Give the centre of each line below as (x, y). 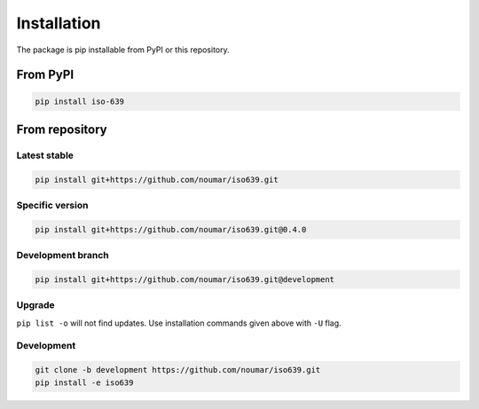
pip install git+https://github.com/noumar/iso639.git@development (185, 279)
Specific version (52, 206)
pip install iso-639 (79, 101)
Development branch (63, 256)
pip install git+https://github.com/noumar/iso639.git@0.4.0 (171, 229)
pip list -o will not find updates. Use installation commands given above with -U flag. (179, 323)
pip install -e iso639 (84, 382)
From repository (62, 129)
